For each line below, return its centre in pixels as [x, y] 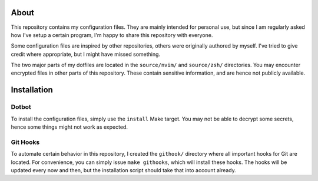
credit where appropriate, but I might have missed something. [86, 54]
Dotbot [21, 107]
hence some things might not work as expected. [69, 127]
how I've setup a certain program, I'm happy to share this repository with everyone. [112, 35]
